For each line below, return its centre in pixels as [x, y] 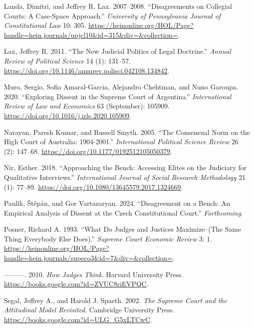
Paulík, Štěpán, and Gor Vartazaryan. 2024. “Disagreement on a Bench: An [117, 203]
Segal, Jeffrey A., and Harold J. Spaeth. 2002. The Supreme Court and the [116, 300]
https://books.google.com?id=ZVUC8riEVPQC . [76, 284]
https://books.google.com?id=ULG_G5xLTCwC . [78, 319]
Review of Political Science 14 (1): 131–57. [67, 60]
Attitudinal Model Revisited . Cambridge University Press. [89, 310]
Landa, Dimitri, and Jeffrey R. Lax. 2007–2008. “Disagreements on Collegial [118, 6]
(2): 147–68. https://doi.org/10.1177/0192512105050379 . [88, 151]
